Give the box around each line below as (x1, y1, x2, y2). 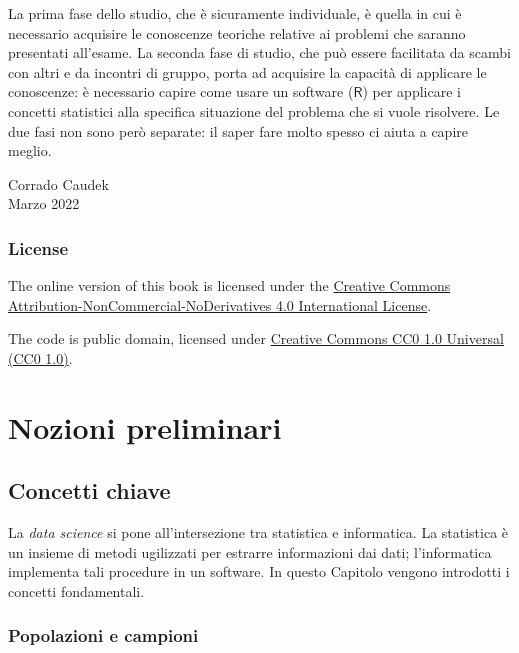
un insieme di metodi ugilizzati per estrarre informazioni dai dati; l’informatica (8, 541, 492, 562)
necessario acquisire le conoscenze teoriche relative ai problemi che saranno (8, 22, 466, 43)
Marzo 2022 (8, 193, 80, 214)
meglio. (8, 140, 52, 161)
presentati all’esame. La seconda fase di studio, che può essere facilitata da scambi (8, 42, 511, 63)
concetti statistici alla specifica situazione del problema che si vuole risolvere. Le (8, 100, 500, 121)
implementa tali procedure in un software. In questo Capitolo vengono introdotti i (8, 561, 510, 582)
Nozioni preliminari (8, 406, 282, 447)
